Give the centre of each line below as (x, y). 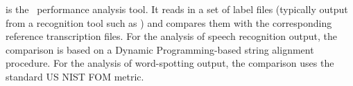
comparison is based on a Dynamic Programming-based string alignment (160, 49)
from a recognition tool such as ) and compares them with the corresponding (169, 22)
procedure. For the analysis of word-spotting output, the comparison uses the (170, 63)
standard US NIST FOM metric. (75, 76)
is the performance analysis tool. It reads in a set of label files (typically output (177, 9)
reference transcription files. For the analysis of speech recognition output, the (172, 36)
